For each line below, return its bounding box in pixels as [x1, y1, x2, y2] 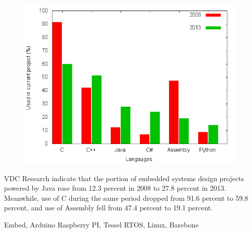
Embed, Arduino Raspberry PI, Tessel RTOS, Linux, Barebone [4, 219, 199, 229]
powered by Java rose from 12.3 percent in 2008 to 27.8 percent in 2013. [4, 183, 226, 193]
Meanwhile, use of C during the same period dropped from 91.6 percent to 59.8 [4, 192, 248, 203]
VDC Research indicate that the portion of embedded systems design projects [4, 173, 244, 183]
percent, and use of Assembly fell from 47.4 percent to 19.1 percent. [4, 202, 213, 213]
